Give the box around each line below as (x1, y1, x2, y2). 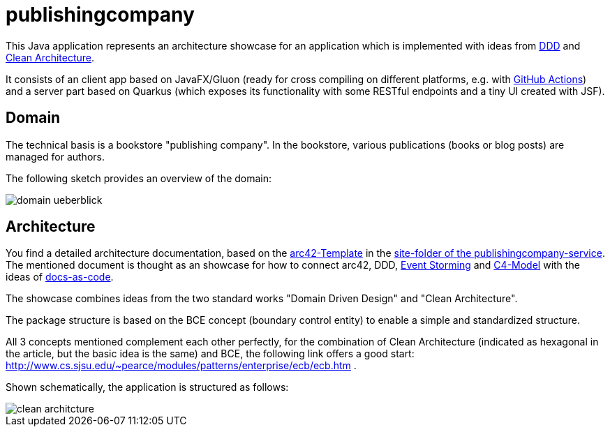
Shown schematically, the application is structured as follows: (6, 381, 289, 394)
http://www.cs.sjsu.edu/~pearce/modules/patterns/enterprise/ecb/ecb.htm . (6, 359, 357, 372)
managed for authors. (6, 150, 105, 163)
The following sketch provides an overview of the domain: (6, 172, 272, 184)
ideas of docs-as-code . (6, 271, 114, 283)
